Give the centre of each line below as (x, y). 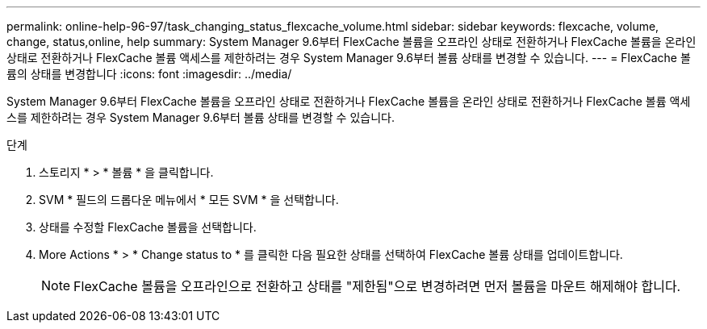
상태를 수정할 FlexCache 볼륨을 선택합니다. (148, 227)
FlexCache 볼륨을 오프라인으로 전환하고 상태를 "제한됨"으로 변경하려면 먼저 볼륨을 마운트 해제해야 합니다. (377, 286)
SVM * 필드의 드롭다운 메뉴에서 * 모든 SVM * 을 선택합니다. (189, 200)
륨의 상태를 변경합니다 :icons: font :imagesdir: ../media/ (149, 74)
